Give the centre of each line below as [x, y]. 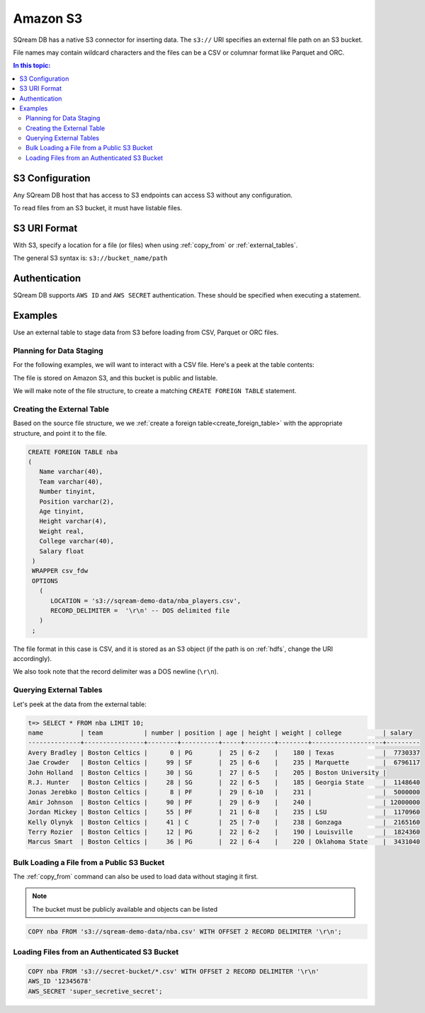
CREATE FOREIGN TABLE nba [73, 452]
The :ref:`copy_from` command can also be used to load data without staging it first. [136, 877]
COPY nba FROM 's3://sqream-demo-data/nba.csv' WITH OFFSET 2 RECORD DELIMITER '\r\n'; [185, 931]
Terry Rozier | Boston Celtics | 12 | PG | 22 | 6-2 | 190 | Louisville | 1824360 [224, 832]
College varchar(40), [77, 541]
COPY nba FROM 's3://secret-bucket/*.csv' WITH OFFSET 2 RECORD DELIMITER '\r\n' [174, 971]
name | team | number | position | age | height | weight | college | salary [220, 733]
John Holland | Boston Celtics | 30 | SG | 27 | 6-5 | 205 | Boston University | [207, 773]
